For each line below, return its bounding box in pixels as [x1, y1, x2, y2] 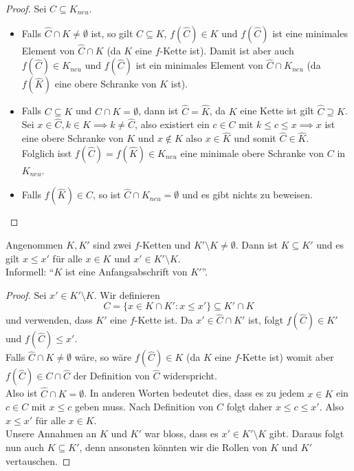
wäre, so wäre [74, 350, 132, 364]
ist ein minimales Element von [135, 58, 263, 72]
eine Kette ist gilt [240, 103, 314, 118]
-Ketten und [139, 238, 191, 252]
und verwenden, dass [5, 313, 93, 327]
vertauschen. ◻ [5, 453, 71, 468]
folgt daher [226, 399, 273, 414]
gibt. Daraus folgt [269, 426, 344, 441]
